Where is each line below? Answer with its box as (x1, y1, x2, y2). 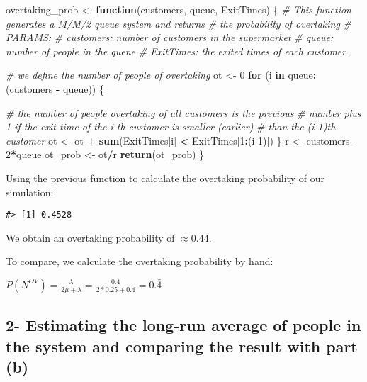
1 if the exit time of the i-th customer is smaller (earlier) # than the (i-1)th (6, 119, 336, 134)
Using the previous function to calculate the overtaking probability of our (6, 170, 324, 185)
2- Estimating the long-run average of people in (6, 314, 361, 336)
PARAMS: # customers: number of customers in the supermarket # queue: (6, 30, 334, 45)
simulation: (6, 184, 54, 199)
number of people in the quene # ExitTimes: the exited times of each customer (6, 43, 346, 58)
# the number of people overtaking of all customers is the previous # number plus (6, 105, 361, 120)
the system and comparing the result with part (6, 335, 358, 356)
